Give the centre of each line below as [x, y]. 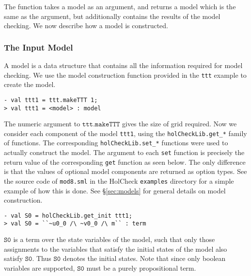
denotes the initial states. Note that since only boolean [144, 258]
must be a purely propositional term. [141, 267]
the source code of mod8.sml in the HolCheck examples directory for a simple [119, 181]
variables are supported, [39, 267]
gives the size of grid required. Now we [180, 124]
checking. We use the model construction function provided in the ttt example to [125, 75]
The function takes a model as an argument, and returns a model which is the [120, 6]
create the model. [30, 84]
